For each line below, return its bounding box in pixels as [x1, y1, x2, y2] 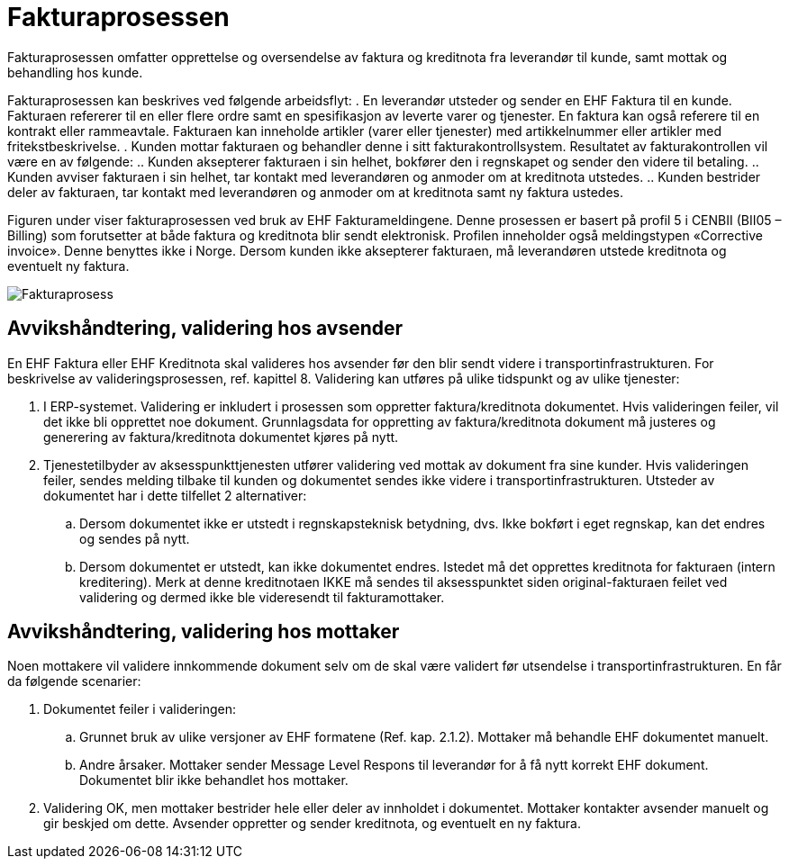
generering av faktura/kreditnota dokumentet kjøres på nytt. [43, 428, 399, 445]
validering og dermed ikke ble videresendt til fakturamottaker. [79, 589, 445, 605]
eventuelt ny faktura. [7, 257, 130, 274]
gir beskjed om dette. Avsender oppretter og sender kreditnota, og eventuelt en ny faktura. [43, 816, 582, 832]
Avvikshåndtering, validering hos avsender [7, 317, 404, 340]
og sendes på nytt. [79, 530, 190, 546]
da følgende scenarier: [7, 673, 141, 690]
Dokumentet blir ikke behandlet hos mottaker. [79, 772, 349, 789]
